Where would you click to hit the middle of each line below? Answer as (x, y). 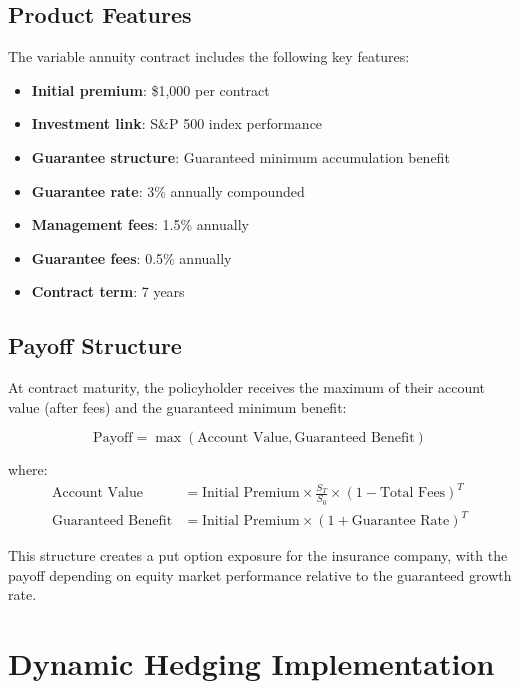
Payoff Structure (95, 345)
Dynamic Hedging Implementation (251, 663)
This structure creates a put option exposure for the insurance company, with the (258, 555)
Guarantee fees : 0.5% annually (131, 257)
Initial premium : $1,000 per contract (150, 89)
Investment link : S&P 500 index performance (177, 123)
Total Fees (412, 493)
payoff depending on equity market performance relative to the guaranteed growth (260, 574)
